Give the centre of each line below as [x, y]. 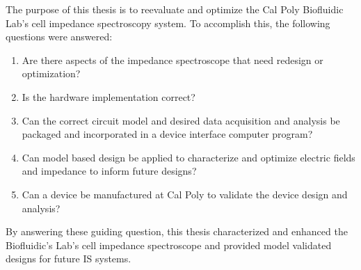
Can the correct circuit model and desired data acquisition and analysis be [181, 120]
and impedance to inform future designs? [109, 171]
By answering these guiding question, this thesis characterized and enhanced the [177, 231]
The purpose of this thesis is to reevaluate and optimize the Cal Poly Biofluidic [175, 9]
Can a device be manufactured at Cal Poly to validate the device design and [185, 194]
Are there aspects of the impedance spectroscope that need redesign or [173, 59]
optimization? [51, 73]
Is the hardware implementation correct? [109, 96]
